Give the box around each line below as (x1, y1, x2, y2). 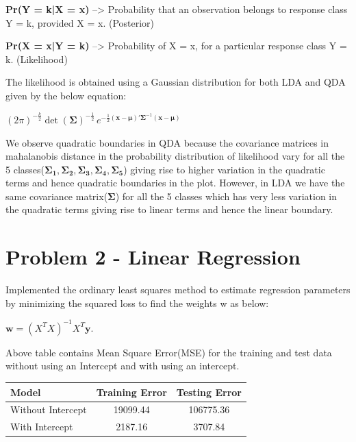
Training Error (96, 384, 167, 399)
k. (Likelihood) (5, 51, 68, 66)
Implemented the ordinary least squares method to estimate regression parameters (5, 282, 351, 297)
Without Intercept (10, 402, 87, 417)
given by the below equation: (5, 88, 127, 102)
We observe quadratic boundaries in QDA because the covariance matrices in (5, 135, 329, 149)
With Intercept (10, 419, 73, 434)
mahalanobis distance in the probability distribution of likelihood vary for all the (5, 149, 345, 163)
